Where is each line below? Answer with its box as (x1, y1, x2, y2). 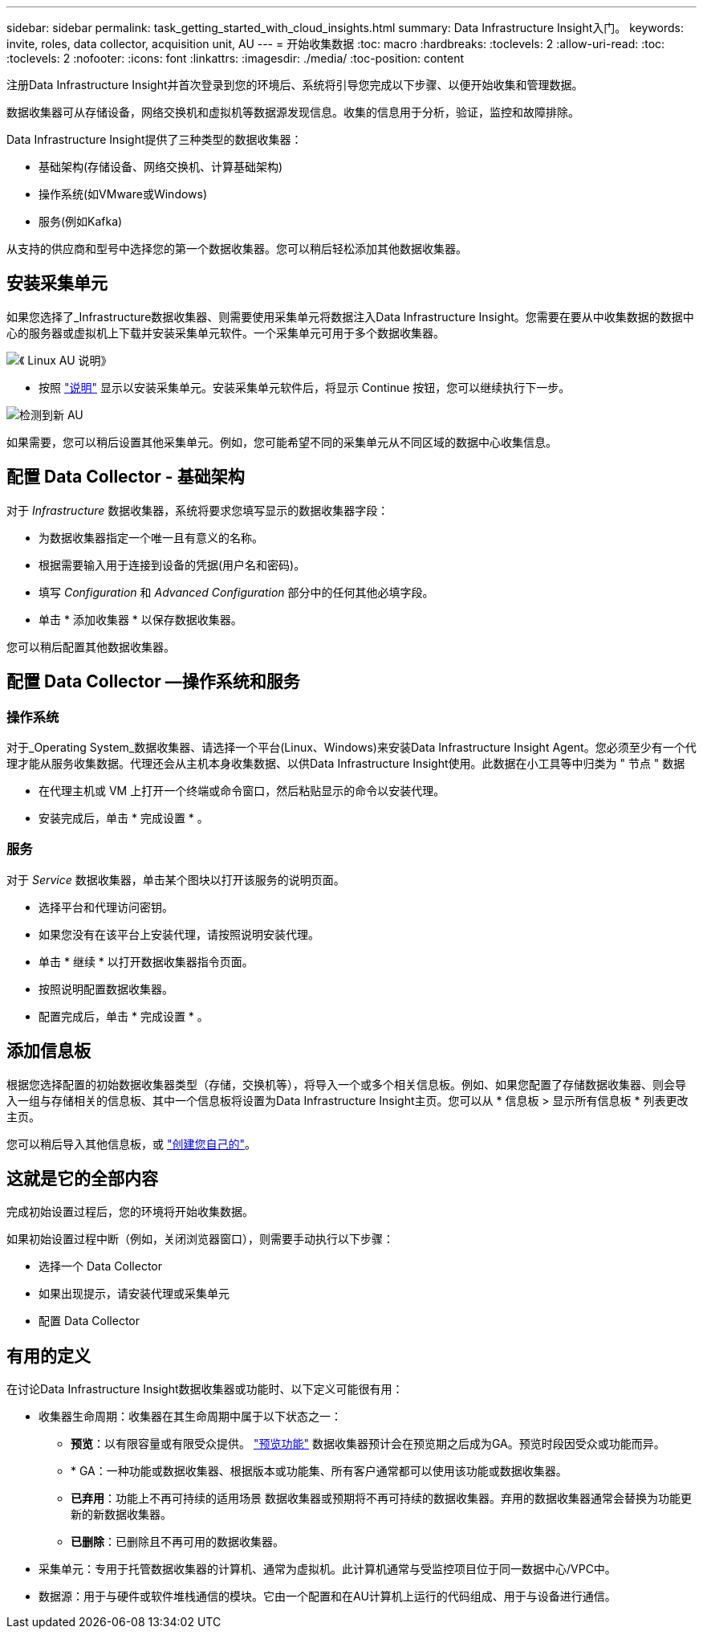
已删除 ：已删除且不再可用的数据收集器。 (71, 1535, 284, 1549)
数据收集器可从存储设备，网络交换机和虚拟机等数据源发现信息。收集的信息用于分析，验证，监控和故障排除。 (6, 105, 579, 119)
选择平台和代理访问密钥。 (39, 899, 173, 914)
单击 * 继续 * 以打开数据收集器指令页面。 (39, 954, 254, 968)
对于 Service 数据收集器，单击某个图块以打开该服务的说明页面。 (6, 872, 345, 887)
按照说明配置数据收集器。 (39, 981, 173, 996)
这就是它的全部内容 (6, 1168, 158, 1189)
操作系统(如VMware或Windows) (39, 187, 208, 201)
